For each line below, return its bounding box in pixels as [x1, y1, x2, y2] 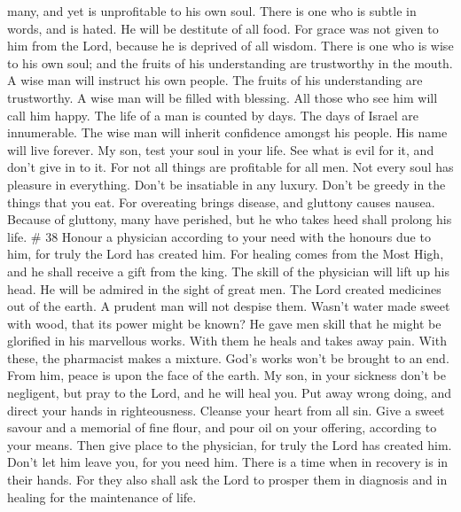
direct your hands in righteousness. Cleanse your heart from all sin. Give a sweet [7, 400, 445, 419]
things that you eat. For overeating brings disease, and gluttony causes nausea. [7, 192, 435, 211]
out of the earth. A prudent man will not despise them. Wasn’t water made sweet [7, 297, 450, 315]
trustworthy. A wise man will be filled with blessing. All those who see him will [7, 88, 438, 106]
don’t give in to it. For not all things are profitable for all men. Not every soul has [7, 158, 454, 176]
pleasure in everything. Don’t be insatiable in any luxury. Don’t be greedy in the [7, 175, 446, 193]
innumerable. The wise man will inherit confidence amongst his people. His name [7, 123, 448, 142]
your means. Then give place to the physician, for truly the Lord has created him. [7, 435, 452, 454]
